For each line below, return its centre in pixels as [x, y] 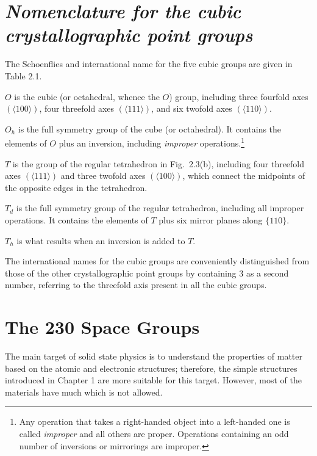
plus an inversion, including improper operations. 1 [151, 142]
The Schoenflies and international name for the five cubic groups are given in [149, 64]
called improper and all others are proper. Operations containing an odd [154, 433]
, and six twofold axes [192, 108]
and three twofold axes [103, 176]
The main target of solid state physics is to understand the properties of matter [154, 356]
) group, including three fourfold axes [239, 96]
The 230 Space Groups [102, 327]
